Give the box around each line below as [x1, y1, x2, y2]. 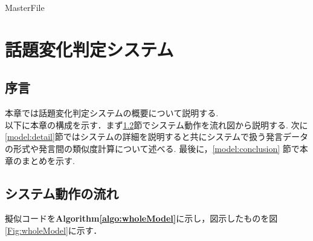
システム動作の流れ [5, 183, 119, 202]
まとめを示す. [21, 154, 75, 167]
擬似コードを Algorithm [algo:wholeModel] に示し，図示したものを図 [5, 212, 278, 225]
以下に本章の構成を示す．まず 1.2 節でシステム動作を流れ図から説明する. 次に [5, 118, 308, 131]
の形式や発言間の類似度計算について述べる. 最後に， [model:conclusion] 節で [5, 142, 300, 154]
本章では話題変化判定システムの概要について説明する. [5, 107, 219, 119]
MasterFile [5, 1, 45, 13]
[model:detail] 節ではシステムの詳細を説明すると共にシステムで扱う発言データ [5, 130, 309, 143]
